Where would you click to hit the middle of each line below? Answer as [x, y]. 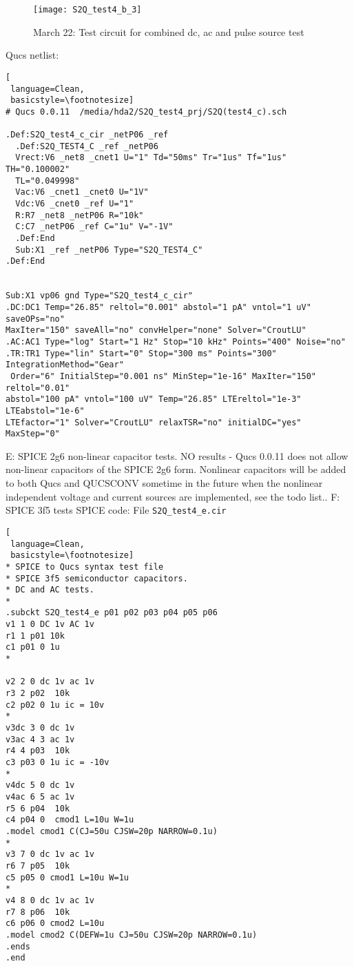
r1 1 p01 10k [35, 636]
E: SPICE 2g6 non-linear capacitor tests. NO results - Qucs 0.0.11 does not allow [177, 455]
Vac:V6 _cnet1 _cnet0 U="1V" [82, 192]
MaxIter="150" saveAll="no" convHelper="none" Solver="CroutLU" [156, 330]
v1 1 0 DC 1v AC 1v [50, 625]
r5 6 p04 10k [38, 808]
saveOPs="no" [35, 319]
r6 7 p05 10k [38, 866]
